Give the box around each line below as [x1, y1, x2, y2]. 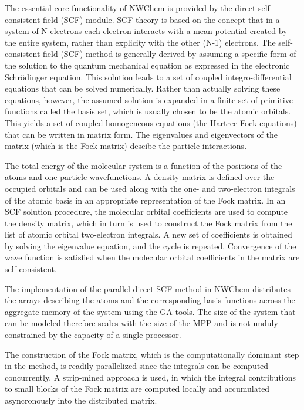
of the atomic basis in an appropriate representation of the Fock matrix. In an [5, 194, 286, 206]
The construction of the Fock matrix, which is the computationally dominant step [5, 348, 299, 360]
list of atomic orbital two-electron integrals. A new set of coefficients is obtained [5, 228, 292, 240]
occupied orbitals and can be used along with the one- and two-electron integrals [5, 182, 295, 194]
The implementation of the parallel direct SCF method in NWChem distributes [5, 282, 291, 294]
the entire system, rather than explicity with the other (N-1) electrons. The [5, 36, 276, 48]
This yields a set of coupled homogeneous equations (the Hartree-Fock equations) [5, 116, 297, 128]
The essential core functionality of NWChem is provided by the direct [5, 2, 256, 13]
